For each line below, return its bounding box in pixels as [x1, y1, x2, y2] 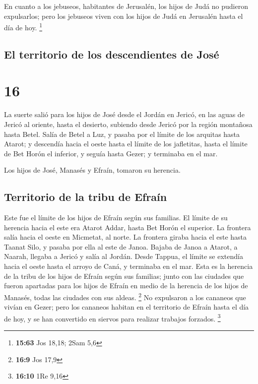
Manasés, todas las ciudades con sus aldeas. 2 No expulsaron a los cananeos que [4, 290, 246, 302]
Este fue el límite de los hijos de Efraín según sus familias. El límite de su [4, 212, 228, 223]
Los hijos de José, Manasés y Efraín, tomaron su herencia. [4, 165, 181, 175]
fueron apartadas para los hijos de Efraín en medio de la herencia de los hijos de [4, 280, 248, 291]
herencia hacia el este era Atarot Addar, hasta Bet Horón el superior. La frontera [4, 222, 251, 232]
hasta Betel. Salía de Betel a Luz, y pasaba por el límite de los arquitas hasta [4, 128, 240, 139]
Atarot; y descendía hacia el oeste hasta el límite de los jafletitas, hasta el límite [4, 138, 248, 149]
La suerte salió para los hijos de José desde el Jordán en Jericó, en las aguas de [4, 109, 245, 120]
